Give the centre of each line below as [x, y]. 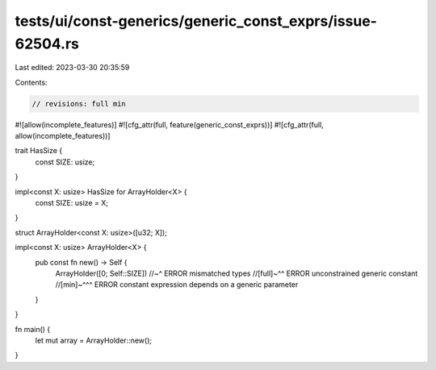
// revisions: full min [79, 104]
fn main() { [33, 329]
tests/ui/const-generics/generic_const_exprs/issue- [196, 21]
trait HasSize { [39, 151]
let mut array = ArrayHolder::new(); [94, 340]
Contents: [31, 82]
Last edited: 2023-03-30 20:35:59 [72, 68]
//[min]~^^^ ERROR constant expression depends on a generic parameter [177, 285]
